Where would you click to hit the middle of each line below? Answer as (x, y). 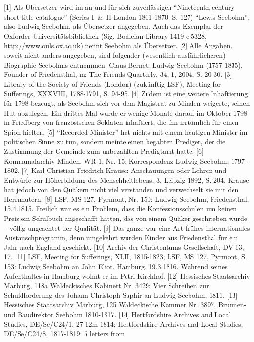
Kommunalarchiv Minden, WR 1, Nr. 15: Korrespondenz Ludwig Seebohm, (116, 160)
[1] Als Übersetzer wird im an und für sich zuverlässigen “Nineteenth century (119, 7)
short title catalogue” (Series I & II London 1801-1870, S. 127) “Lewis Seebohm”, (127, 16)
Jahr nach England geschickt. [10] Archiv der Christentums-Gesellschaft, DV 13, (124, 247)
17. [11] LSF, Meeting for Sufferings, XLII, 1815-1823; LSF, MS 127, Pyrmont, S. (126, 256)
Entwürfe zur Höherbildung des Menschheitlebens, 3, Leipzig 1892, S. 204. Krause (127, 180)
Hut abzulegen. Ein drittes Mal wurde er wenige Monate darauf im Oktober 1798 (126, 112)
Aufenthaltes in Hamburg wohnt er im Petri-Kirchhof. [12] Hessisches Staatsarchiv (127, 276)
